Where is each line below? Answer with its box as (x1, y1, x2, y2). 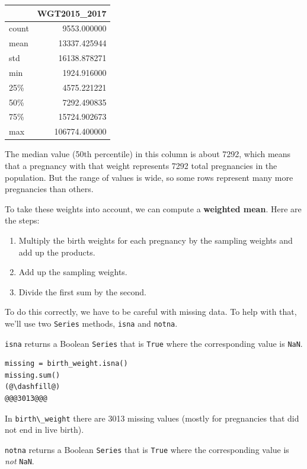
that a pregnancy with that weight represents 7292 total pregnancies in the (5, 159, 277, 171)
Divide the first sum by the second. (18, 285, 146, 298)
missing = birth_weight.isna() (5, 359, 128, 368)
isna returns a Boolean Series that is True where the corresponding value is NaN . (5, 337, 303, 349)
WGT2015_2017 (37, 7, 107, 19)
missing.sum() (5, 371, 60, 379)
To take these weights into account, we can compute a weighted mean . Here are (5, 202, 302, 215)
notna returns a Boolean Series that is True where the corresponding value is (5, 443, 289, 455)
